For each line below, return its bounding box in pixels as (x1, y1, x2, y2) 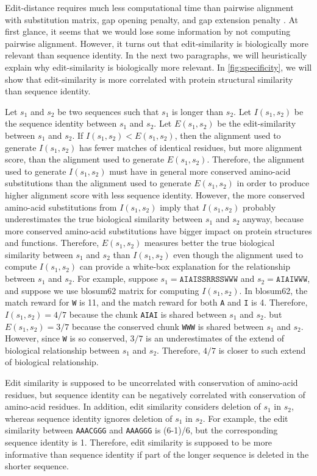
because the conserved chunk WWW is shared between (71, 320, 264, 332)
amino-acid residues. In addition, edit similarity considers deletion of (5, 400, 261, 413)
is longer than (172, 105, 224, 117)
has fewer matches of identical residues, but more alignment (79, 141, 303, 153)
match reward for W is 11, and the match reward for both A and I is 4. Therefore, (5, 296, 308, 309)
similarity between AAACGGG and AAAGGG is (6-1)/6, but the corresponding (5, 424, 278, 436)
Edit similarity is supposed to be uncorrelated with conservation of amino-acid (5, 376, 298, 389)
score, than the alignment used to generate (5, 153, 165, 166)
